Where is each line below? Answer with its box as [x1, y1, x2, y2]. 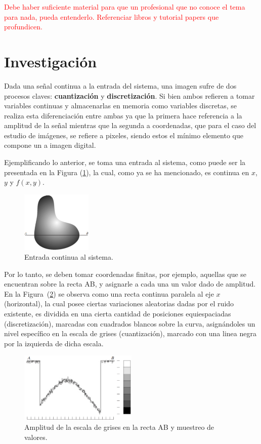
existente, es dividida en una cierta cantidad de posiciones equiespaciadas [4, 308, 231, 319]
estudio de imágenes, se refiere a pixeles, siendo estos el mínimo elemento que [4, 130, 244, 140]
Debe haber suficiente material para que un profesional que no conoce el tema [4, 2, 245, 12]
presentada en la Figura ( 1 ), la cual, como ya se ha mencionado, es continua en [4, 167, 249, 177]
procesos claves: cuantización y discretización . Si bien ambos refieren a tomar [4, 90, 255, 101]
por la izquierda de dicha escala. [4, 338, 104, 348]
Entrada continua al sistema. [24, 252, 113, 262]
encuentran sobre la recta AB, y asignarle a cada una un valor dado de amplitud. [4, 278, 256, 289]
